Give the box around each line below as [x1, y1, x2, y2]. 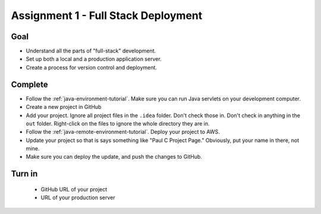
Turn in [11, 169, 38, 179]
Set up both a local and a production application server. [26, 55, 162, 62]
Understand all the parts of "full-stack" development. [26, 48, 156, 55]
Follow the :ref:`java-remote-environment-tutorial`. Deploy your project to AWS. [26, 128, 220, 136]
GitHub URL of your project [40, 185, 108, 193]
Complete [11, 79, 49, 89]
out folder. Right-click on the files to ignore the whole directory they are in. [26, 119, 210, 127]
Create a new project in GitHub [26, 103, 102, 111]
